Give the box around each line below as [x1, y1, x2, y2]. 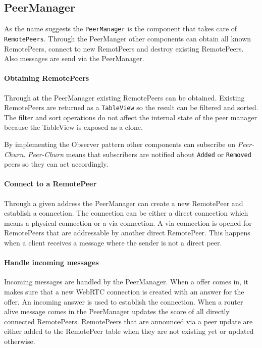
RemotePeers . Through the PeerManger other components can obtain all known [4, 33, 251, 43]
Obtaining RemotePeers [4, 73, 89, 83]
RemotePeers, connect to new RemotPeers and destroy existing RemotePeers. [4, 43, 244, 54]
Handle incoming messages [4, 257, 99, 268]
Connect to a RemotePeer [4, 178, 97, 189]
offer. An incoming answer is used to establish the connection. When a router [4, 296, 243, 307]
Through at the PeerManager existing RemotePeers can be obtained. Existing [4, 92, 245, 103]
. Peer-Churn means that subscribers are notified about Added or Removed [23, 148, 251, 159]
